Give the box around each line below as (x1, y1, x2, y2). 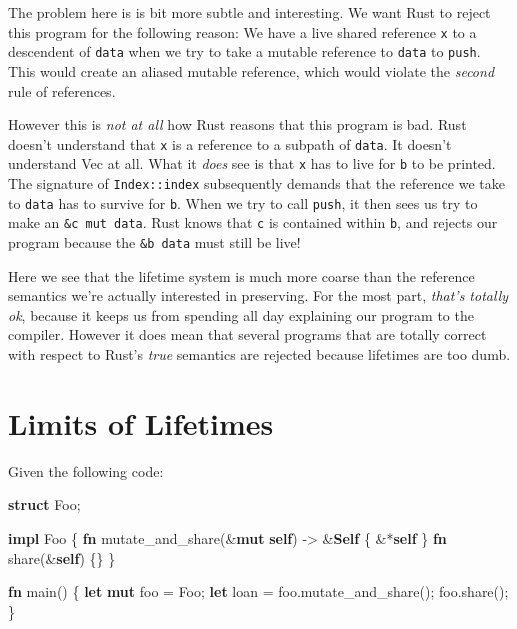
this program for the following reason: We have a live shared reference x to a (8, 21, 477, 42)
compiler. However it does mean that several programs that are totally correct (8, 324, 487, 345)
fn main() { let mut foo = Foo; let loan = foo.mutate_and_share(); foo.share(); (8, 581, 509, 602)
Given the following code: (8, 460, 164, 481)
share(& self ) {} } (8, 547, 116, 568)
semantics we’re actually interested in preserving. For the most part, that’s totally (8, 285, 509, 306)
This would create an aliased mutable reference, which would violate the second (8, 60, 495, 81)
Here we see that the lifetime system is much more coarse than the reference (8, 265, 475, 286)
